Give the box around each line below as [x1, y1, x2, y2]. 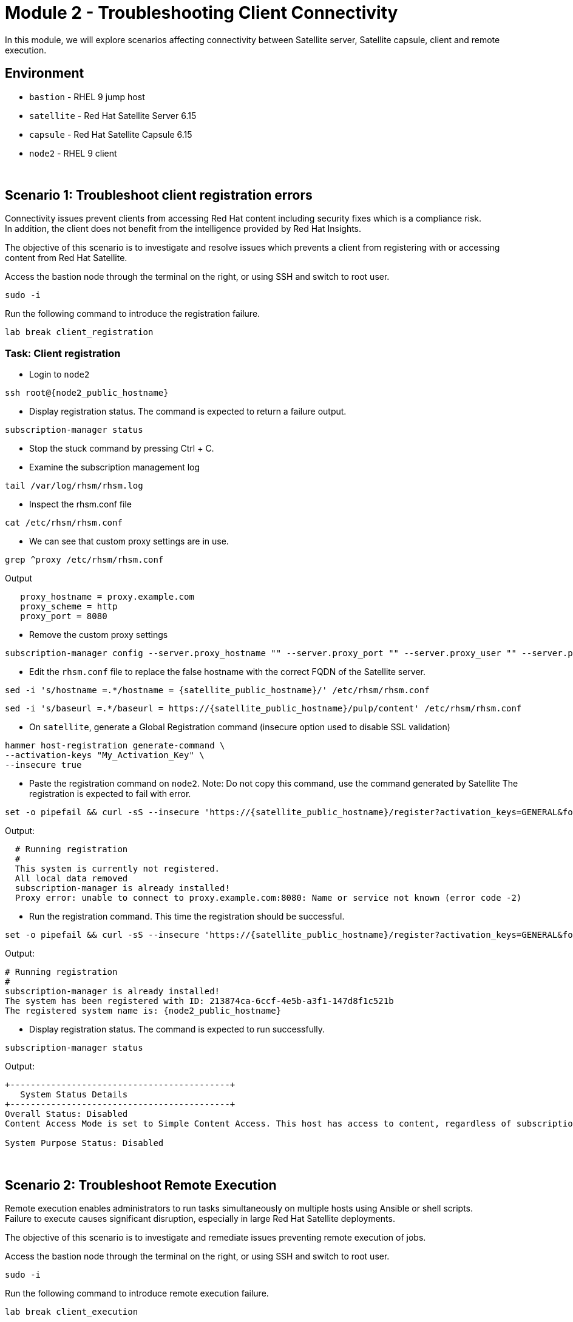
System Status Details [20, 1090, 128, 1100]
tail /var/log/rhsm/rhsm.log [5, 481, 143, 491]
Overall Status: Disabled [5, 1109, 128, 1119]
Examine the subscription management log [29, 462, 200, 473]
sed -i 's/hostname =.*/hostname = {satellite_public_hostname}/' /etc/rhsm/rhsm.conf [5, 685, 430, 696]
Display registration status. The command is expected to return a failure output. [29, 406, 347, 417]
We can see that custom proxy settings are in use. [29, 536, 229, 547]
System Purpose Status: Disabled [5, 1138, 164, 1148]
